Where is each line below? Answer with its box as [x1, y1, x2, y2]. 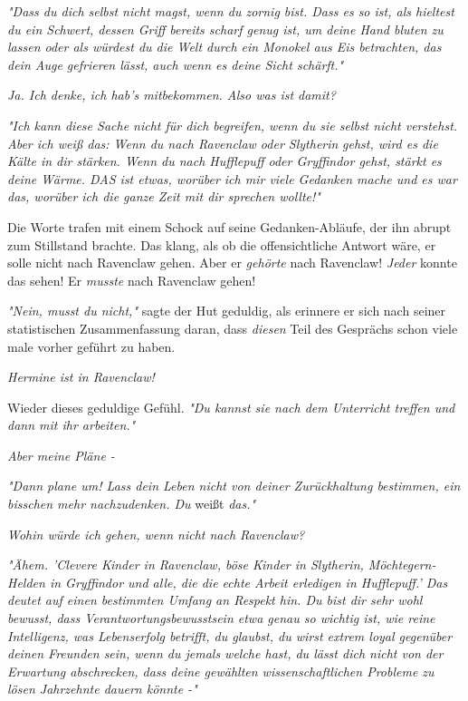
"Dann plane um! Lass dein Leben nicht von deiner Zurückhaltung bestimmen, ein [7, 476, 461, 495]
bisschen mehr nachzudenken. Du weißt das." [7, 494, 256, 513]
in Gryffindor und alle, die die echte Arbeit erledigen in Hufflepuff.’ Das [49, 572, 448, 591]
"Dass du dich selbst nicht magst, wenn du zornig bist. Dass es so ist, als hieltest [7, 2, 454, 20]
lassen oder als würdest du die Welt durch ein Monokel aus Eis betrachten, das [7, 37, 442, 56]
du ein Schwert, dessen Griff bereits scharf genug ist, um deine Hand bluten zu [7, 19, 444, 38]
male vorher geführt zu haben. [7, 336, 176, 355]
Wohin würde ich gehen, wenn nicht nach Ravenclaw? [7, 524, 305, 543]
